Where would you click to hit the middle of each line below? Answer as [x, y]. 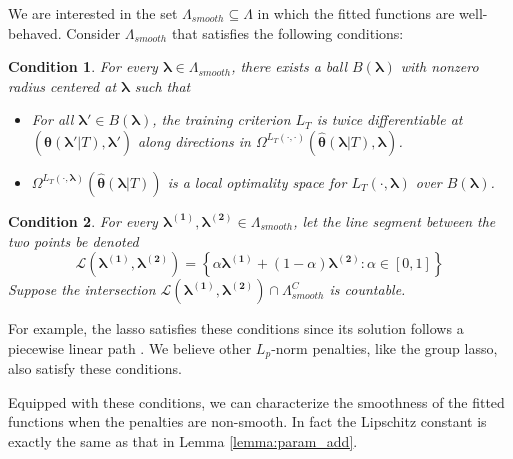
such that [162, 85]
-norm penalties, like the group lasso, [384, 347]
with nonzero [439, 66]
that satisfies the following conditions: [287, 32]
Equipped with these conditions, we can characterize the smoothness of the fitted [256, 401]
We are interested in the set [93, 13]
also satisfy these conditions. [95, 368]
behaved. [35, 32]
